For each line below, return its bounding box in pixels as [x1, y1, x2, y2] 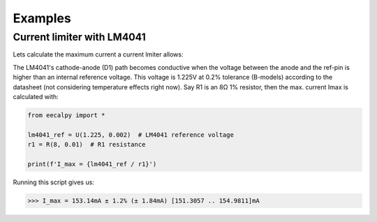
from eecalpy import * [27, 111, 105, 119]
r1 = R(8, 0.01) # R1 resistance [27, 140, 146, 149]
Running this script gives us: [13, 178, 94, 186]
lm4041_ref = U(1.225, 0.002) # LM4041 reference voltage [27, 131, 234, 139]
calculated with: [13, 92, 59, 101]
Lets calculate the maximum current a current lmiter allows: [13, 50, 184, 59]
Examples [13, 10, 71, 26]
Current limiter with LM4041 [13, 31, 146, 43]
